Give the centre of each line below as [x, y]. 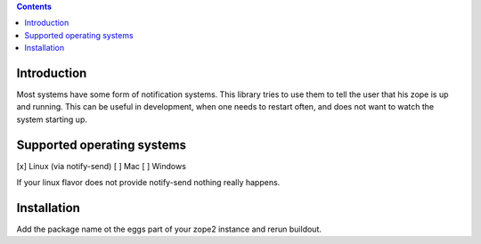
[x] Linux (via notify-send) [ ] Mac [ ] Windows [102, 166]
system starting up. [52, 119]
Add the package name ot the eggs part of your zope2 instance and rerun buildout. [169, 229]
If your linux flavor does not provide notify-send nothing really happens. [148, 183]
